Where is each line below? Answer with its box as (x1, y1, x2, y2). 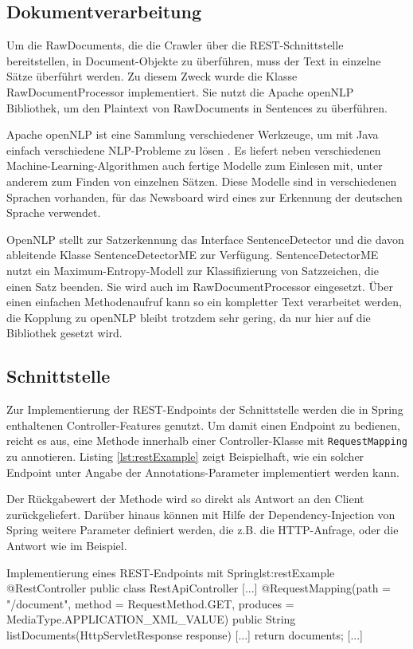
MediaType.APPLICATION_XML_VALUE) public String (6, 611, 296, 627)
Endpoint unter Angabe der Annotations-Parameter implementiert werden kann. (6, 463, 399, 480)
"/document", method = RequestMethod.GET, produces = (6, 595, 294, 612)
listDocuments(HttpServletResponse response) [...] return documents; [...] (6, 626, 363, 643)
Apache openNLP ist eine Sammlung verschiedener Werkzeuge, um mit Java (6, 126, 379, 143)
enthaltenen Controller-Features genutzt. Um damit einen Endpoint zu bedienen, (6, 416, 400, 433)
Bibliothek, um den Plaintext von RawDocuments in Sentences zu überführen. (6, 99, 388, 116)
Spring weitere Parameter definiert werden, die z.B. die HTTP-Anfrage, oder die (6, 521, 399, 538)
